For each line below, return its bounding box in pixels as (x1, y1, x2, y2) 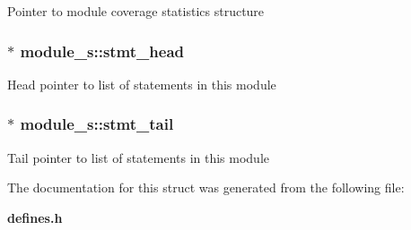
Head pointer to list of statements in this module (7, 74, 276, 93)
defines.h (7, 208, 63, 226)
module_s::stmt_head (20, 39, 184, 62)
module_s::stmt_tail (20, 113, 174, 135)
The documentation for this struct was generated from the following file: (7, 178, 405, 197)
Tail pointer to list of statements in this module (7, 148, 270, 166)
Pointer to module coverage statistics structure (7, 2, 265, 20)
